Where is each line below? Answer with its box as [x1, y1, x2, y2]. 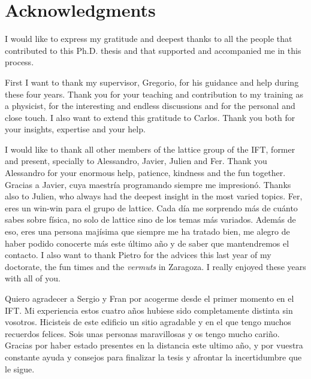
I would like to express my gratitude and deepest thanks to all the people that [5, 32, 292, 45]
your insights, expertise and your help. [5, 123, 146, 135]
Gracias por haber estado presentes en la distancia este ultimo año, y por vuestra [5, 339, 303, 351]
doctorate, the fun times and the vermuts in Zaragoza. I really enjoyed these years [5, 260, 306, 272]
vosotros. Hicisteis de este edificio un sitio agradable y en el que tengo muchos [5, 316, 291, 328]
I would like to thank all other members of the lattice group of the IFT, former [5, 142, 295, 155]
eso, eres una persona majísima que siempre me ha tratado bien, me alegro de [5, 225, 290, 238]
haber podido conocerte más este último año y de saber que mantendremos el [5, 237, 289, 249]
